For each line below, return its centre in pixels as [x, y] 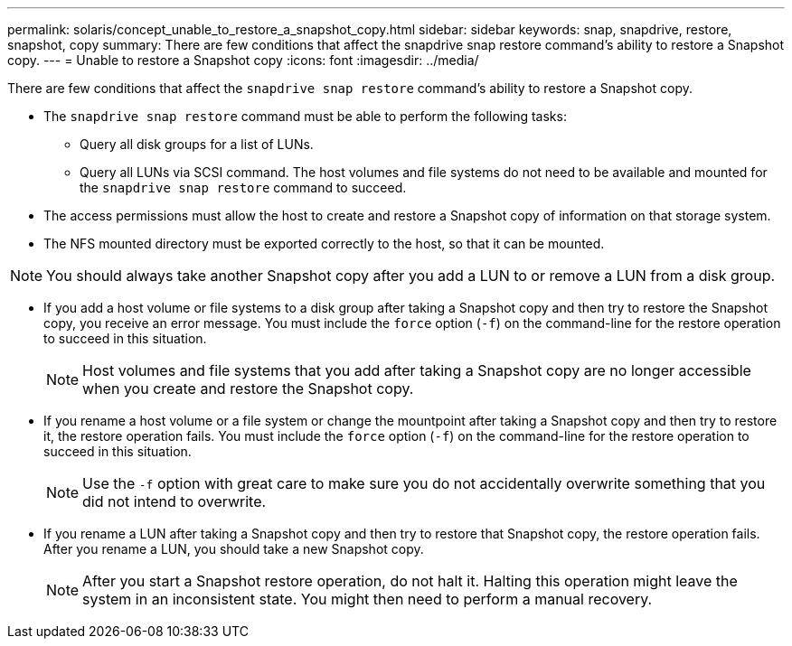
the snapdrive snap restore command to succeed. [243, 187]
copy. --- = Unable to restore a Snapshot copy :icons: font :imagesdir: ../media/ [243, 60]
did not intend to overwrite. [174, 501]
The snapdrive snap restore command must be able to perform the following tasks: [305, 116]
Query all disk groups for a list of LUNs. [197, 144]
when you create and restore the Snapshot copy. [248, 389]
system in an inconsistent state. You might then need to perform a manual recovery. [368, 599]
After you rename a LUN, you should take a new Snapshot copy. [234, 549]
